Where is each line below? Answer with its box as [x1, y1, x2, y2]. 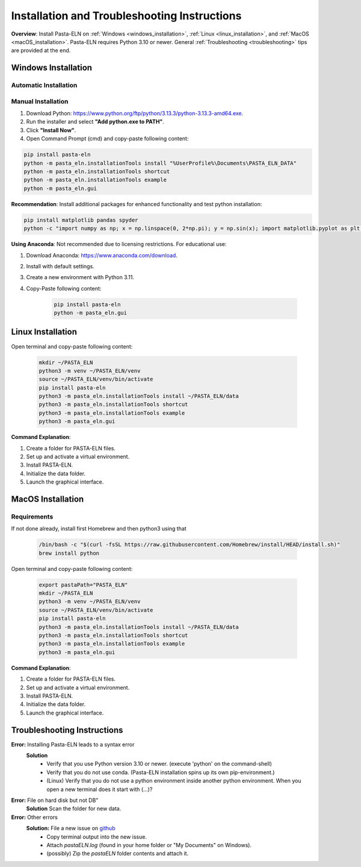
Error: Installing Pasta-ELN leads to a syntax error [11, 740, 135, 748]
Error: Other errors [11, 813, 58, 821]
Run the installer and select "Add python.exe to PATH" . [26, 118, 165, 125]
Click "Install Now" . [26, 127, 76, 134]
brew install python [39, 549, 99, 556]
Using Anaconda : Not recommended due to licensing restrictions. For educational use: [11, 241, 227, 248]
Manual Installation [11, 97, 69, 106]
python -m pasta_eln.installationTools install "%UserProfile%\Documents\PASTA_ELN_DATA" [23, 160, 297, 166]
